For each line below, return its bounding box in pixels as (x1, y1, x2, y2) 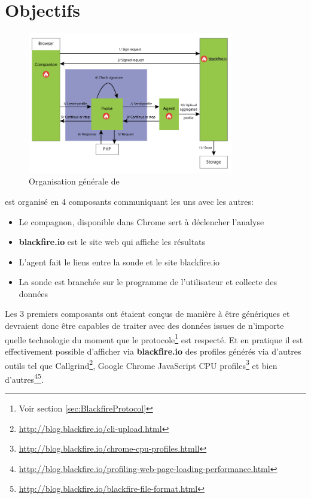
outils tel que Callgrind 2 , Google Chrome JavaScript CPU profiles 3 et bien (5, 357, 278, 371)
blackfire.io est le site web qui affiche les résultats (19, 235, 206, 248)
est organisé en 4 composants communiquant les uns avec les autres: (5, 195, 254, 207)
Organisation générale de (29, 175, 120, 187)
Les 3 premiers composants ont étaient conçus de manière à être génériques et (5, 307, 290, 320)
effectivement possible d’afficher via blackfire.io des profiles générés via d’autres (5, 344, 301, 357)
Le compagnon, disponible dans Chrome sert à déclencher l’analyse (19, 215, 264, 228)
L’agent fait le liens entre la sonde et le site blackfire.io (19, 255, 220, 268)
